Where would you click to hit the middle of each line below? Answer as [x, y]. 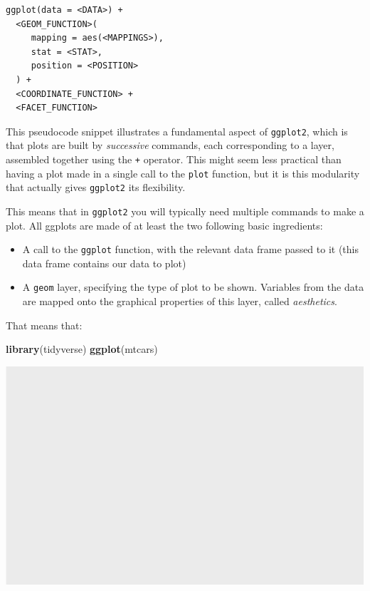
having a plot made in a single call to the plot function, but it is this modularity [183, 173]
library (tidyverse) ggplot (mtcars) [82, 349]
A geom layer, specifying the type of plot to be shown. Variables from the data [193, 287]
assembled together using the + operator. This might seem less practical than [174, 159]
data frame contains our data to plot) [104, 263]
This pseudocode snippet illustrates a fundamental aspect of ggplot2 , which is [177, 131]
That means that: [44, 325]
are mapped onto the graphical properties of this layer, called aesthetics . [180, 301]
